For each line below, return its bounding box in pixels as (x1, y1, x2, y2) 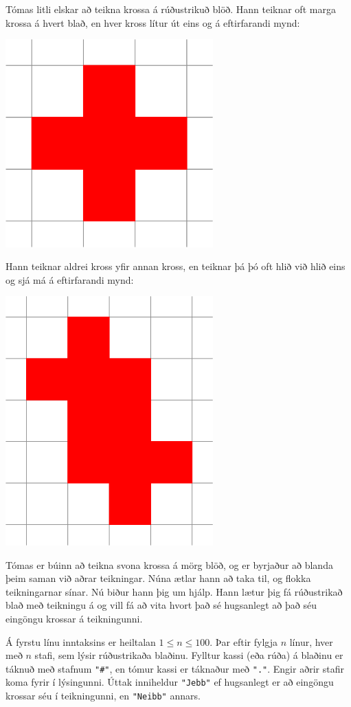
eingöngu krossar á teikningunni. (5, 611, 143, 625)
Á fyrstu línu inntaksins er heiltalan (5, 634, 156, 649)
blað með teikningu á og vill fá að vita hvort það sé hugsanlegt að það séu (5, 598, 317, 612)
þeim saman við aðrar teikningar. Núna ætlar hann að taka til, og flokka (5, 571, 311, 585)
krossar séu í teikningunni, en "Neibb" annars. (5, 688, 201, 703)
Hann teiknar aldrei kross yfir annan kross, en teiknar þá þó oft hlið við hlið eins (5, 259, 346, 273)
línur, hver (289, 634, 333, 649)
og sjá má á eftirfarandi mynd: (5, 272, 134, 287)
